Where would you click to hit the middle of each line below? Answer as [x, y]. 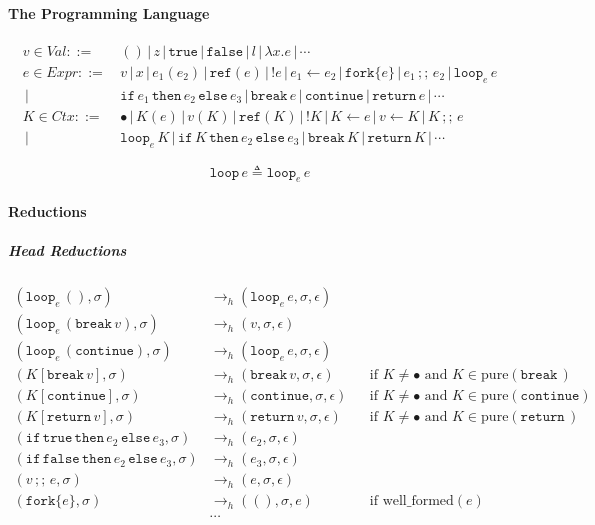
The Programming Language [109, 12]
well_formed [418, 501]
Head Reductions [67, 250]
